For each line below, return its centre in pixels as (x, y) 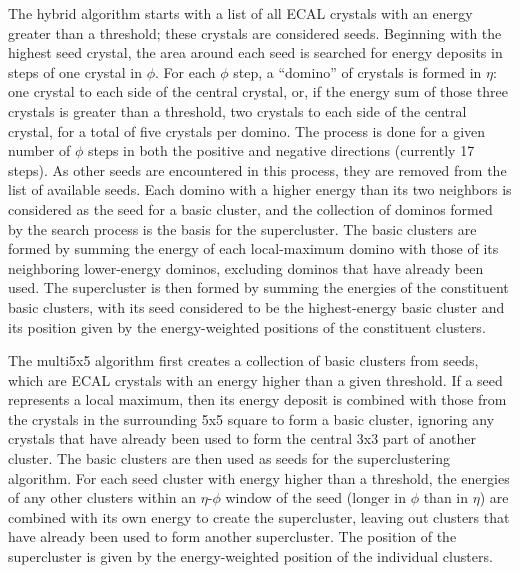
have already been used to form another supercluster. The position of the (232, 536)
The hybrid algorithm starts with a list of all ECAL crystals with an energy (240, 13)
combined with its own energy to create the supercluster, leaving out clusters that (259, 516)
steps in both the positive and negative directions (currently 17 (281, 150)
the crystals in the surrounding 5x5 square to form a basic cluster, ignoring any (251, 418)
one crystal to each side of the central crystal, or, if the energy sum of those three (258, 91)
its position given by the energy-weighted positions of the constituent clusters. (247, 326)
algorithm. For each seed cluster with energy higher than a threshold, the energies (259, 477)
